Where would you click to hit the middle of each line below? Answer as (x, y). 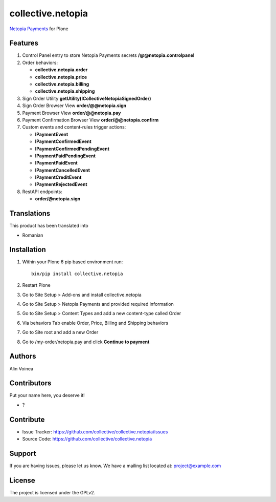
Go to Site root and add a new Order (60, 332)
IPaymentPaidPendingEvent (65, 156)
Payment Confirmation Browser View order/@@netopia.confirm (90, 120)
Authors (23, 356)
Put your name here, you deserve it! (47, 395)
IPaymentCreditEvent (58, 177)
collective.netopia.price (61, 77)
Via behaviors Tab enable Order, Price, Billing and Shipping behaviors (95, 323)
